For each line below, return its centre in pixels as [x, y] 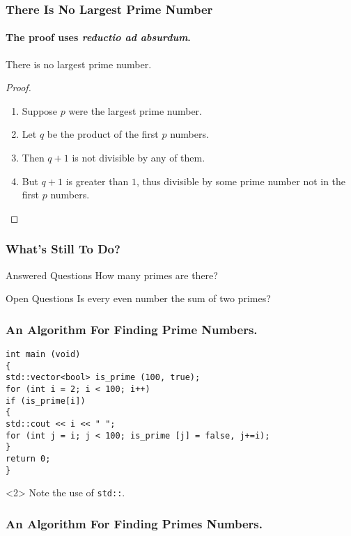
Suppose [40, 110]
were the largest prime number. [135, 110]
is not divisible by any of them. [139, 158]
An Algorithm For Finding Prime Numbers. [132, 329]
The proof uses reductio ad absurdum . [98, 37]
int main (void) [43, 355]
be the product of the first [103, 134]
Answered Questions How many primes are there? [112, 275]
